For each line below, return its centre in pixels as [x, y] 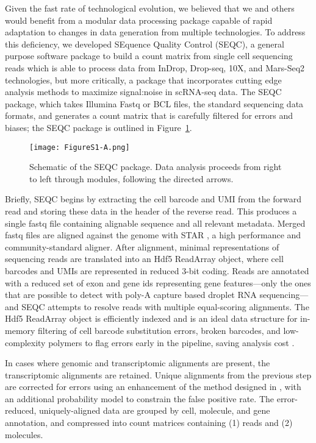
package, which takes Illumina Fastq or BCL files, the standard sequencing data [154, 103]
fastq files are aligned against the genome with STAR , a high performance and [153, 235]
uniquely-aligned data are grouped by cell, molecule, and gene [155, 410]
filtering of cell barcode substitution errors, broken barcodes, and [159, 330]
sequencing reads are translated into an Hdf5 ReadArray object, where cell [144, 259]
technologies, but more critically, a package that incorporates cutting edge [143, 80]
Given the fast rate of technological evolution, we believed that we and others [150, 8]
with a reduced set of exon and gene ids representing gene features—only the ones [158, 282]
